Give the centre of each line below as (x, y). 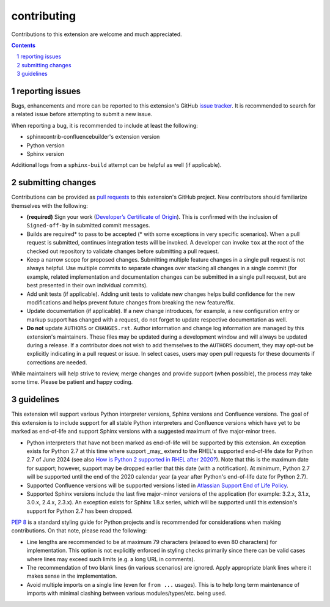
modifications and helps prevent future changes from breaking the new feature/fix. (131, 302)
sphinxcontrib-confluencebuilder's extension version (93, 137)
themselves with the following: (50, 205)
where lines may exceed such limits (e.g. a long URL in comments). (111, 559)
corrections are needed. (57, 362)
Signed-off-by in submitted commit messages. (88, 226)
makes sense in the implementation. (72, 576)
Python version (46, 145)
